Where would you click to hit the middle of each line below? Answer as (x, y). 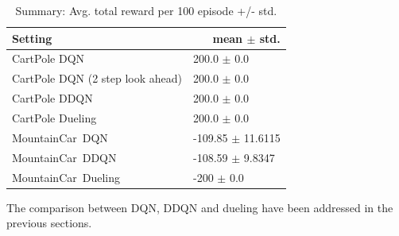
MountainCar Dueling (66, 177)
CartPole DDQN (52, 98)
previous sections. (49, 223)
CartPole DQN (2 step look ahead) (97, 78)
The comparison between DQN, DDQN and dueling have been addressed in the (200, 207)
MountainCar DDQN (64, 157)
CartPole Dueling (54, 117)
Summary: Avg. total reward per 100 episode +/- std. (146, 10)
